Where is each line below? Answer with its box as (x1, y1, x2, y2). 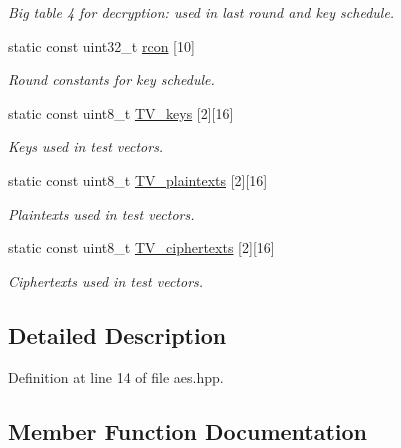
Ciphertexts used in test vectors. (8, 270, 204, 291)
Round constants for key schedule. (8, 69, 215, 90)
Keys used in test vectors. (8, 136, 164, 157)
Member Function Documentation (8, 415, 368, 446)
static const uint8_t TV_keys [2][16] (8, 102, 234, 123)
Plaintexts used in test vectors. (8, 203, 195, 224)
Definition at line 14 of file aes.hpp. (8, 366, 224, 387)
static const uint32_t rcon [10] (8, 35, 195, 56)
